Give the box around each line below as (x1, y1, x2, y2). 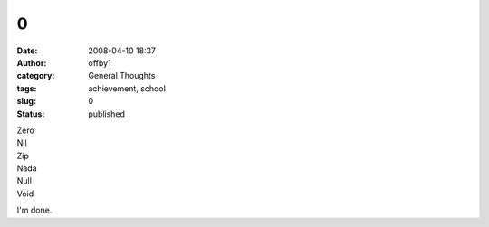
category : (16, 71, 55, 81)
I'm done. (16, 204, 53, 216)
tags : (16, 82, 37, 94)
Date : (16, 45, 38, 56)
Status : (16, 109, 45, 119)
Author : (16, 57, 47, 68)
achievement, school (88, 82, 167, 94)
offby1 (88, 57, 112, 68)
